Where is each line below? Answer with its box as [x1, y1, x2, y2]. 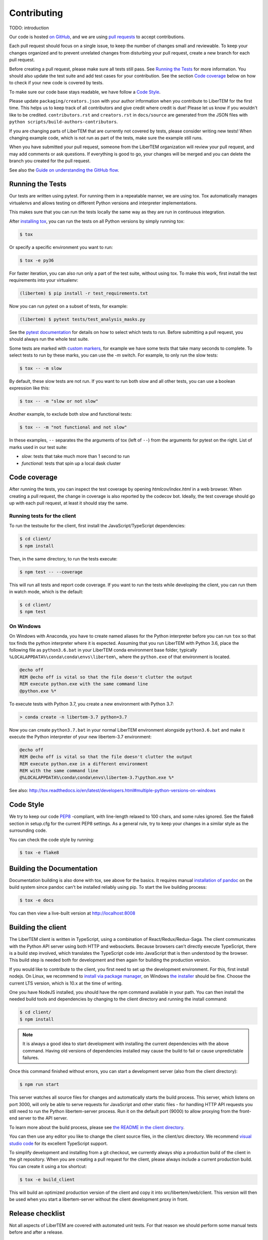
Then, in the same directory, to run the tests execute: [9, 556, 118, 561]
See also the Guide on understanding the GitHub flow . [9, 167, 119, 173]
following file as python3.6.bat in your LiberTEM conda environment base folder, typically [9, 647, 197, 653]
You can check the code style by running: [9, 836, 94, 843]
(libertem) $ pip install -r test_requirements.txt [19, 290, 148, 296]
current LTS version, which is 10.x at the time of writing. [9, 980, 123, 986]
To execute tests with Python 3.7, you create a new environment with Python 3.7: [9, 701, 174, 707]
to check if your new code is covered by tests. [9, 80, 104, 86]
